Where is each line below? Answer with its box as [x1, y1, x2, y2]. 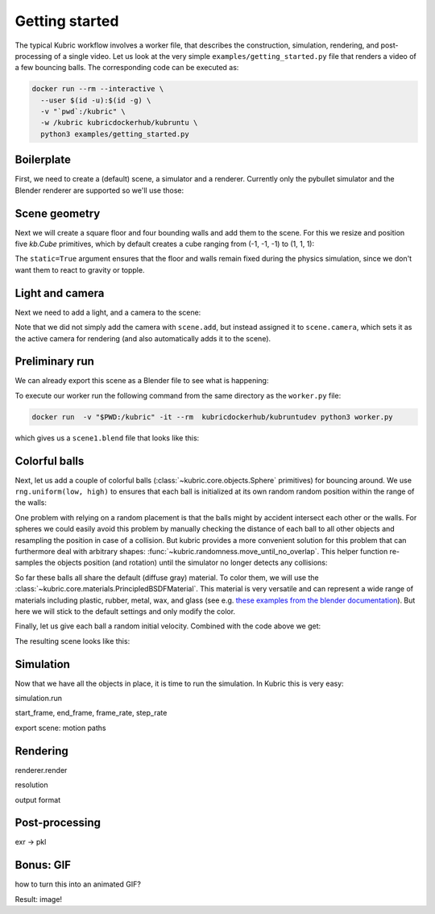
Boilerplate [14, 153, 72, 167]
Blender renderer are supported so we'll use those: [14, 186, 184, 195]
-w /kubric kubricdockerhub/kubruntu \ [40, 118, 198, 127]
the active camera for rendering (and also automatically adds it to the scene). [14, 333, 271, 343]
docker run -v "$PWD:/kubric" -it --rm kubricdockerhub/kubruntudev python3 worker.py [31, 412, 394, 421]
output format [14, 795, 60, 804]
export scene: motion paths [14, 723, 106, 732]
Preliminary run [14, 355, 94, 369]
